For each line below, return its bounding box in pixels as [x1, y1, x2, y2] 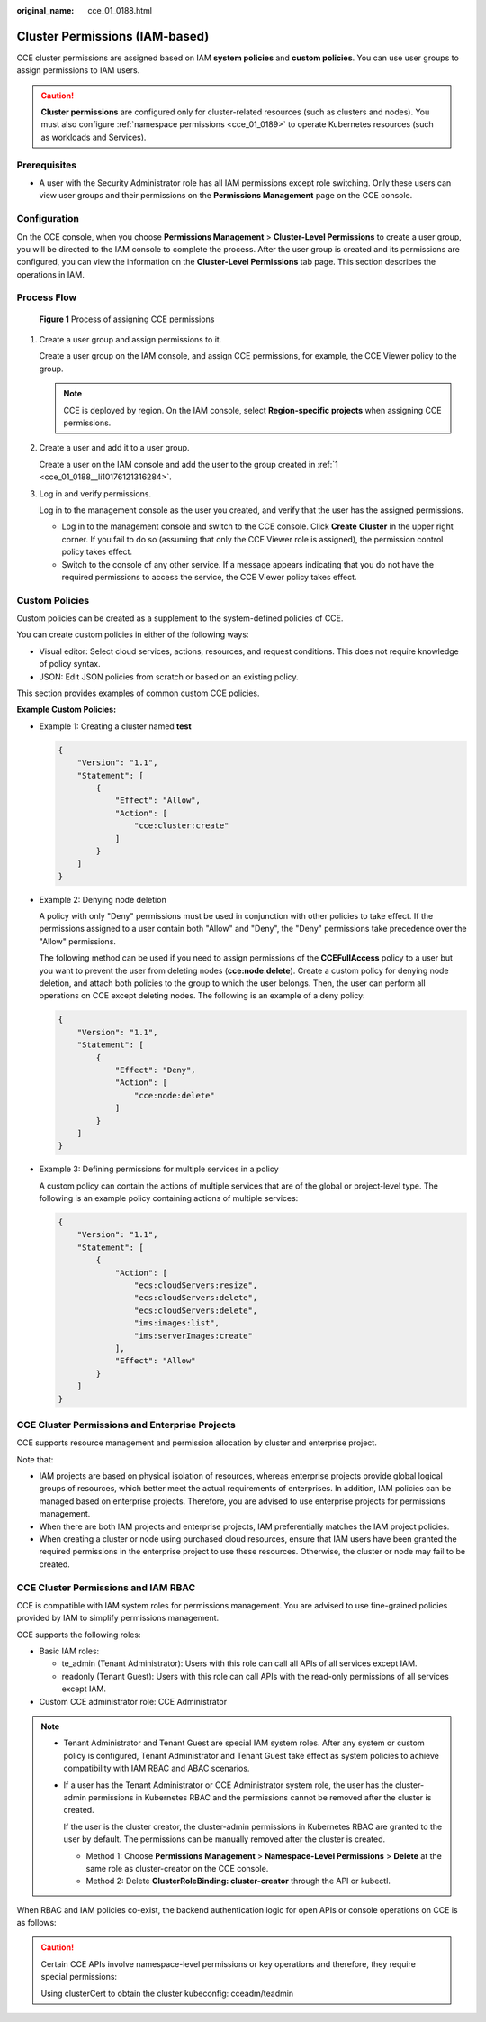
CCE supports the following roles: [16, 1629, 141, 1640]
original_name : [16, 5, 75, 15]
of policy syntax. [39, 659, 101, 669]
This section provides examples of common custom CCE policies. [16, 688, 260, 698]
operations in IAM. [16, 269, 85, 279]
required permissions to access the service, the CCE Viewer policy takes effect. [61, 571, 357, 582]
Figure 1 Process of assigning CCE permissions [39, 314, 215, 324]
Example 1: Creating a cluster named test [39, 721, 193, 732]
